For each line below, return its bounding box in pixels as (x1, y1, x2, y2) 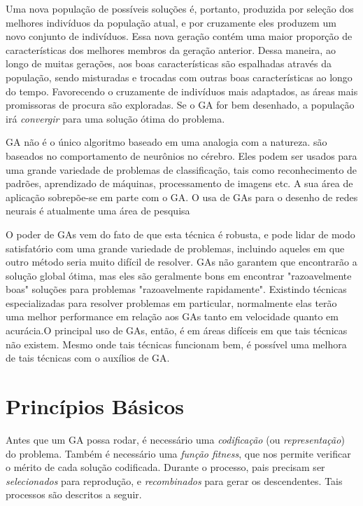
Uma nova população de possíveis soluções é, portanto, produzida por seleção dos (6, 1, 354, 15)
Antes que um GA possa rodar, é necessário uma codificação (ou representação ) (6, 432, 345, 446)
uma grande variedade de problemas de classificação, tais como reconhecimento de (6, 162, 357, 177)
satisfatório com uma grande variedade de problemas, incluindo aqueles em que (6, 240, 345, 255)
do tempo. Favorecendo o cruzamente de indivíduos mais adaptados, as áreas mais (6, 83, 358, 98)
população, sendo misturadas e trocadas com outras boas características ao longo (6, 69, 353, 84)
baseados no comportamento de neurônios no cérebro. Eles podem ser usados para (6, 148, 357, 163)
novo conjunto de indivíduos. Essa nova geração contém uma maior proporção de (6, 29, 353, 43)
